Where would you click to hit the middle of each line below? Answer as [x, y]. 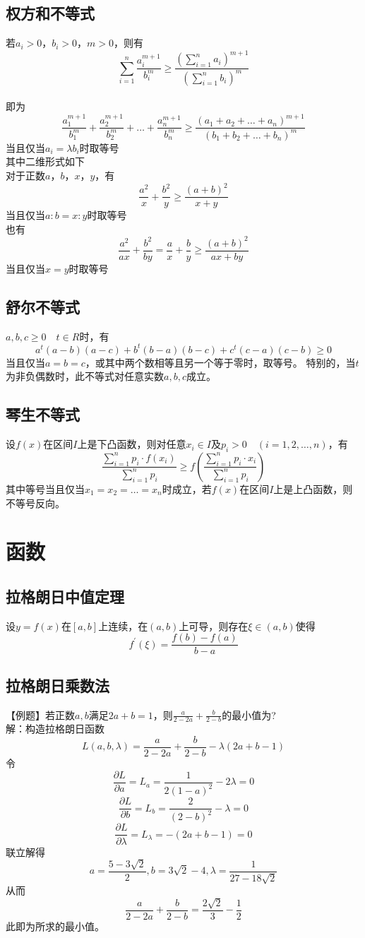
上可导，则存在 [214, 625]
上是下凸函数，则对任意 [132, 444]
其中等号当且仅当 [45, 488]
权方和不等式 [50, 13]
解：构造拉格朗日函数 [55, 729]
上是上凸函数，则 [313, 488]
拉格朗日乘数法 [58, 685]
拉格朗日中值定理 [65, 596]
